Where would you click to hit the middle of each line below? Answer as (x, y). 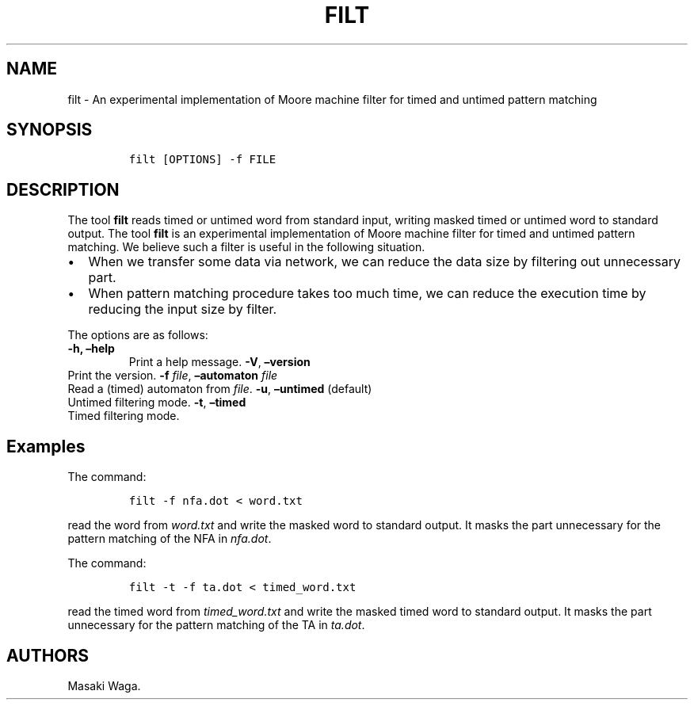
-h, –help (91, 349)
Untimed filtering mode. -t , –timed (157, 403)
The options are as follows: (138, 335)
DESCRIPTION (63, 189)
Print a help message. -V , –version (219, 362)
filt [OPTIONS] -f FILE (202, 160)
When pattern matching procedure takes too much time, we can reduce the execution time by (367, 294)
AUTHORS (48, 655)
